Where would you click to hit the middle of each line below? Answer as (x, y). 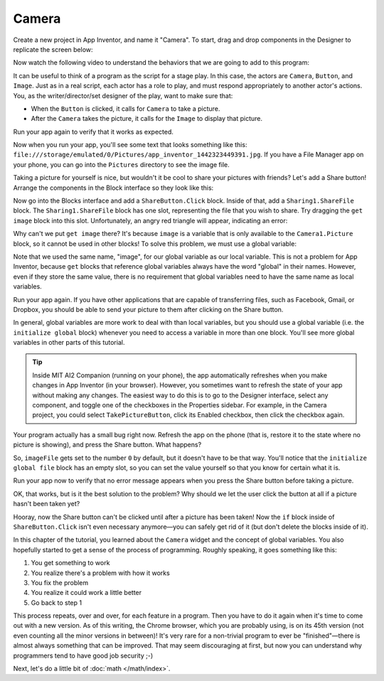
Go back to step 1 (56, 602)
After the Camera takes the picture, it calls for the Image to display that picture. (147, 119)
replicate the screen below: (53, 49)
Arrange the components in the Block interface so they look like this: (113, 188)
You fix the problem (60, 582)
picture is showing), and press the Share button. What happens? (107, 445)
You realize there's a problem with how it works (100, 573)
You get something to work (70, 563)
